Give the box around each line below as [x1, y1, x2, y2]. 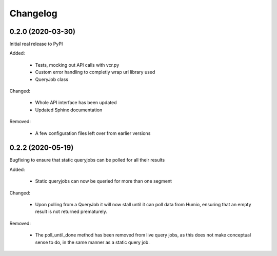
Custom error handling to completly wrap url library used [35, 69, 155, 75]
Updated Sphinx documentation [35, 107, 103, 113]
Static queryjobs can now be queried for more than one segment [35, 178, 172, 184]
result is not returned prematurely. [35, 208, 108, 215]
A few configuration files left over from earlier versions [35, 130, 151, 136]
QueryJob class [35, 76, 69, 82]
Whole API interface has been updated [35, 100, 117, 106]
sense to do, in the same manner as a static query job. [35, 239, 150, 245]
